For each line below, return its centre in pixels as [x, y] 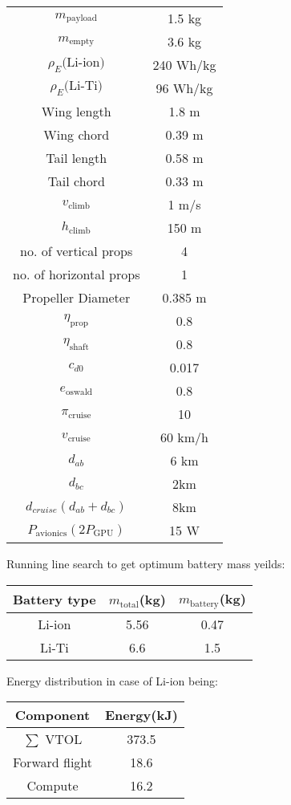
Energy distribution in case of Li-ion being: [112, 680]
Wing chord [77, 134]
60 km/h [184, 437]
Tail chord [76, 181]
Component [53, 715]
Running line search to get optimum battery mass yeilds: [146, 563]
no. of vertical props [77, 251]
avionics [51, 534]
